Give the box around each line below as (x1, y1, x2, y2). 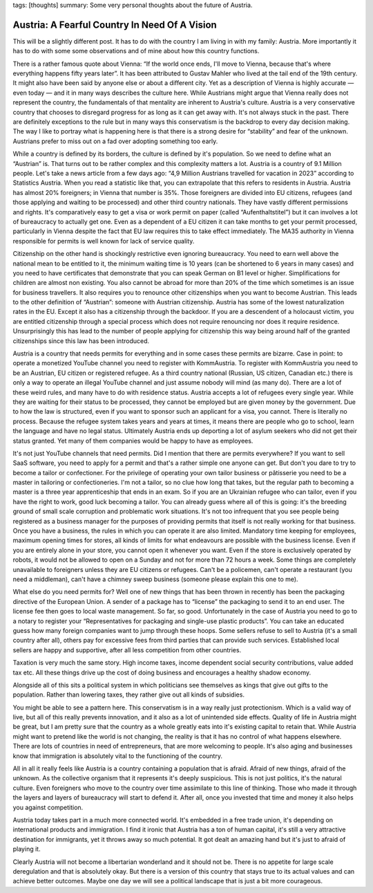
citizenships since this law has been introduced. (12, 336, 150, 345)
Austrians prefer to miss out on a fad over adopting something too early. (12, 137, 218, 145)
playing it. (12, 845, 41, 854)
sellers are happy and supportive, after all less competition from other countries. (12, 645, 242, 654)
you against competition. (12, 803, 84, 811)
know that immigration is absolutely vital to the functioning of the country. (12, 751, 222, 760)
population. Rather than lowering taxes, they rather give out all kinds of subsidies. (12, 690, 245, 699)
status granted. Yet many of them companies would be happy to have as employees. (12, 436, 254, 445)
